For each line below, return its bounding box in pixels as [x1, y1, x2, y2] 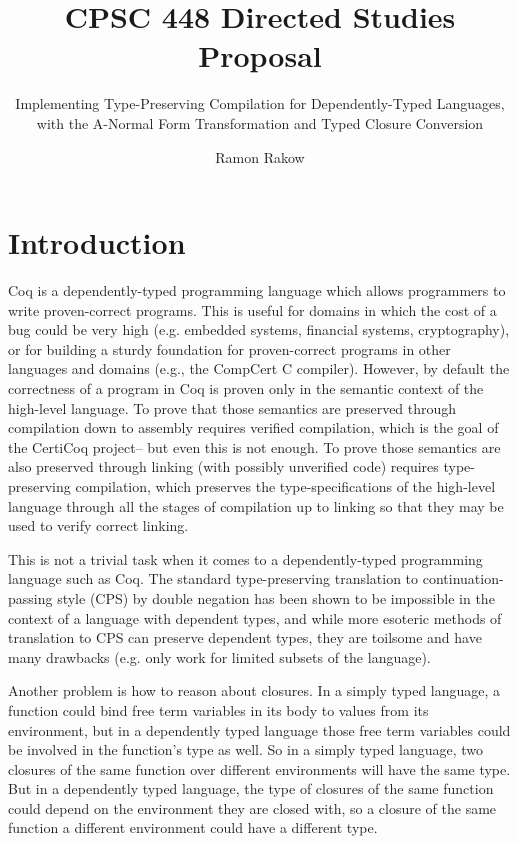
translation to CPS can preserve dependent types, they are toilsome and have [8, 627, 482, 648]
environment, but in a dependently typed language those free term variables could [8, 719, 511, 740]
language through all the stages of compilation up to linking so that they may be [8, 495, 504, 516]
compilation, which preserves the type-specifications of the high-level [75, 475, 496, 496]
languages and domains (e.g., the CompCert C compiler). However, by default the [8, 358, 510, 379]
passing [8, 587, 53, 608]
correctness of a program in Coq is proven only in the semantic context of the [8, 378, 484, 398]
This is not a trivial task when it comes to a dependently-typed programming [8, 548, 483, 569]
